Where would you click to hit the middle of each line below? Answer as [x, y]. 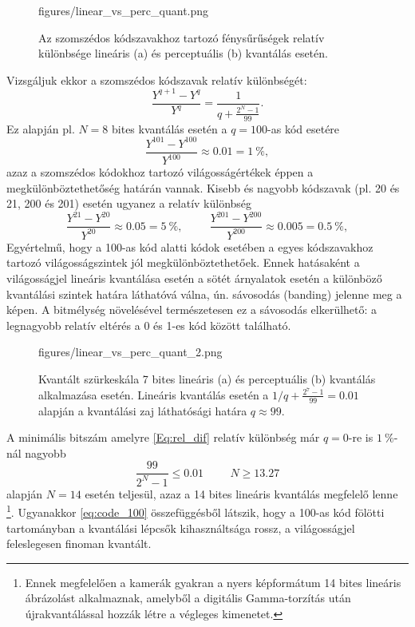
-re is [361, 437]
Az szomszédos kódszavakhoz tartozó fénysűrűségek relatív [182, 37]
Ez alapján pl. [41, 128]
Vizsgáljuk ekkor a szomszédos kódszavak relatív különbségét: [157, 79]
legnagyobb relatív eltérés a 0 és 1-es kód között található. [149, 325]
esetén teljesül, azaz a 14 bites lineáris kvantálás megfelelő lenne [241, 493]
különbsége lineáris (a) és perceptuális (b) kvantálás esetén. [183, 53]
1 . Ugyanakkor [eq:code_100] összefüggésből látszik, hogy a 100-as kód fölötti [196, 511]
